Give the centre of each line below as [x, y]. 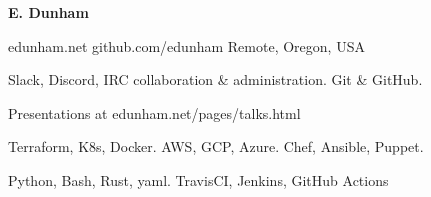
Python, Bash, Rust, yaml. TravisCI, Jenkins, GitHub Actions [198, 179]
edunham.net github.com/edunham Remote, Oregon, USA [186, 45]
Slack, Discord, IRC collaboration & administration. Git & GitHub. [215, 79]
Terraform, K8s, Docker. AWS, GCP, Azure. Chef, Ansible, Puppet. [216, 146]
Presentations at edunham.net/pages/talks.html [154, 112]
